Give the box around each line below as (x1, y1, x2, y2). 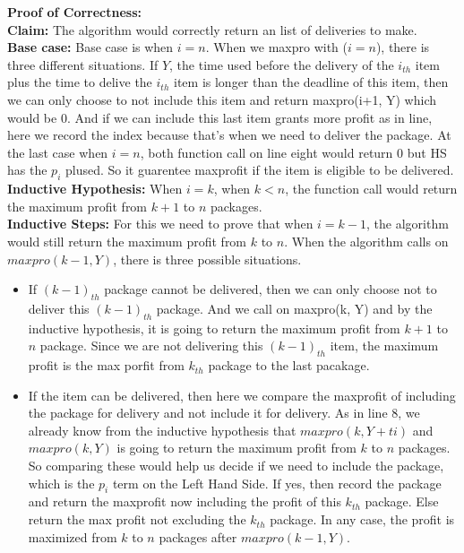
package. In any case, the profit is (270, 510, 455, 529)
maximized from (28, 527, 117, 546)
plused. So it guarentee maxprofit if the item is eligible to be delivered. (64, 160, 454, 179)
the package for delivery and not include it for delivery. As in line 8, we (28, 403, 420, 422)
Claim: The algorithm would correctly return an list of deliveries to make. (7, 20, 417, 39)
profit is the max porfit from (28, 356, 185, 375)
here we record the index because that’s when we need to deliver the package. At (7, 125, 451, 144)
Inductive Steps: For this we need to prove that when (7, 214, 314, 233)
